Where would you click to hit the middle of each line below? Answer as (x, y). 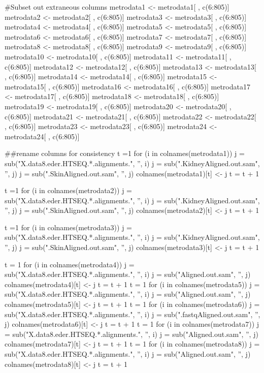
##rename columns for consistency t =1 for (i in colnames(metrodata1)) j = (125, 153)
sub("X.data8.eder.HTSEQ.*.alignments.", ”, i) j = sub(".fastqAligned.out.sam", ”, (133, 314)
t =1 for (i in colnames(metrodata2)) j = (68, 190)
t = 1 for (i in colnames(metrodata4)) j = (70, 264)
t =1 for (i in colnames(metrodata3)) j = (68, 227)
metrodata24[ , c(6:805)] (42, 136)
